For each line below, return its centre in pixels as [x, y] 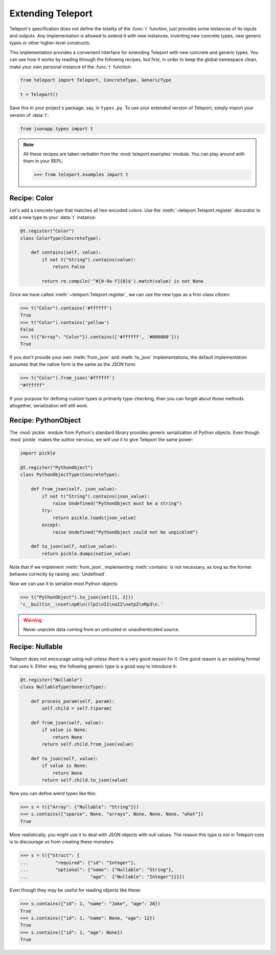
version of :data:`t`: [29, 115]
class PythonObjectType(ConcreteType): [70, 475]
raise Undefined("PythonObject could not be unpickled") [125, 532]
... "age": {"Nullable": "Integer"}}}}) [102, 877]
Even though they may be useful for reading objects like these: [75, 890]
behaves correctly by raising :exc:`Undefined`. [58, 574]
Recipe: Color [31, 198]
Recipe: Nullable [36, 647]
